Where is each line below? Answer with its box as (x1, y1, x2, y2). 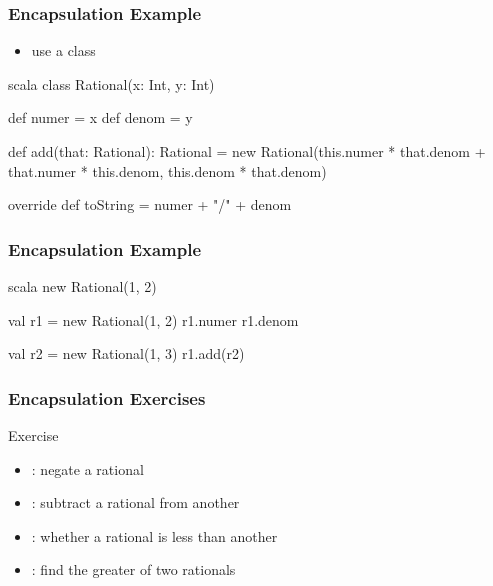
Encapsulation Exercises (8, 385, 206, 410)
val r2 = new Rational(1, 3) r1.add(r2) (8, 343, 245, 364)
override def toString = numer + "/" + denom (8, 194, 292, 215)
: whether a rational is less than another (31, 525, 278, 546)
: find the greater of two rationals (31, 559, 236, 580)
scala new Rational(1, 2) (8, 276, 157, 296)
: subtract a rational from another (31, 492, 240, 513)
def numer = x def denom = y (8, 107, 193, 128)
